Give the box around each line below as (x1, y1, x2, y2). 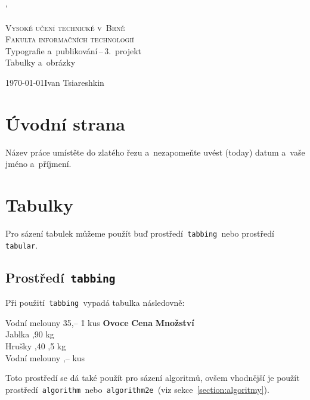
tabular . (5, 238, 38, 251)
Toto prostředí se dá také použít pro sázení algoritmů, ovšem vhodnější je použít (5, 371, 300, 384)
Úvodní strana (5, 111, 126, 135)
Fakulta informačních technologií (5, 33, 134, 45)
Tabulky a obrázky (5, 56, 76, 69)
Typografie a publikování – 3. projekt (5, 44, 142, 57)
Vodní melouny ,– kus (5, 351, 85, 364)
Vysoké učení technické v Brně (5, 21, 125, 33)
